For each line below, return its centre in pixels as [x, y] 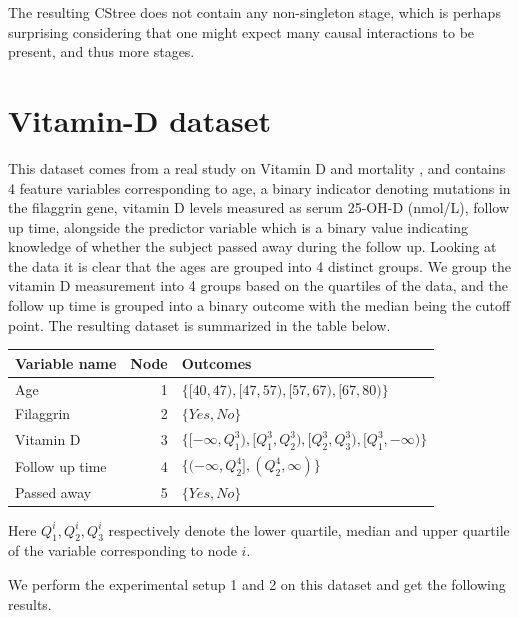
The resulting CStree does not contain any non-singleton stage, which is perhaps [254, 12]
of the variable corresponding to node [122, 550]
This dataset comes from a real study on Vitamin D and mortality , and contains [257, 167]
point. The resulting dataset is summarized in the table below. [199, 324]
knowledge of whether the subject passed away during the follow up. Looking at [252, 246]
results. [30, 603]
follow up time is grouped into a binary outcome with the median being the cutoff [259, 305]
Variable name [66, 362]
